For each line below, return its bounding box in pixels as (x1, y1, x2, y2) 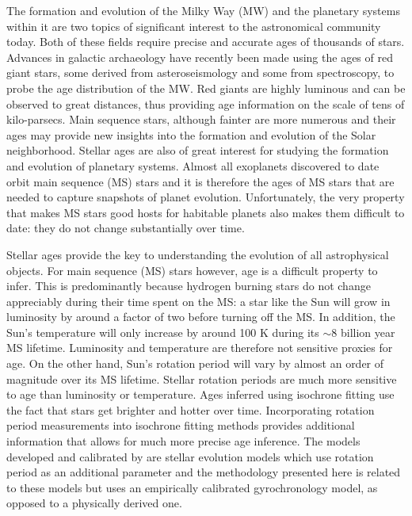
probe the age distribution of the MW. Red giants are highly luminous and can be (6, 79, 406, 96)
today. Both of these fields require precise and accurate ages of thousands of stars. (6, 33, 405, 50)
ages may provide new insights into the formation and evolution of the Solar (6, 126, 376, 143)
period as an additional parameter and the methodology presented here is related (6, 464, 401, 480)
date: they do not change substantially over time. (6, 220, 245, 236)
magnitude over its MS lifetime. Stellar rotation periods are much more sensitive (6, 370, 397, 387)
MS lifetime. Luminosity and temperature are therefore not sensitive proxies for (6, 339, 393, 356)
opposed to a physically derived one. (6, 495, 182, 511)
